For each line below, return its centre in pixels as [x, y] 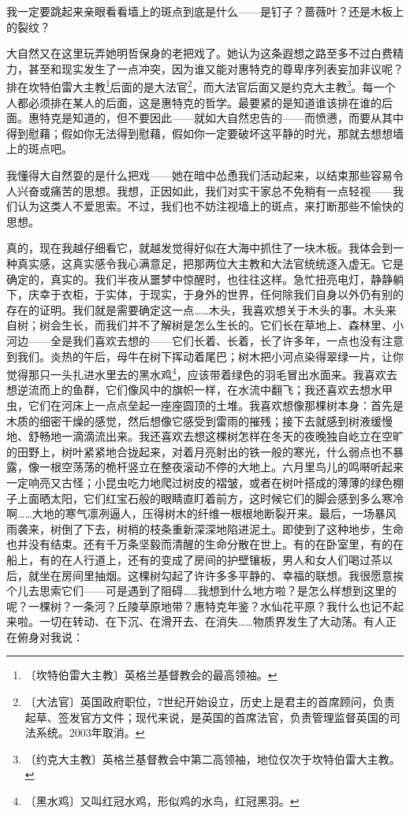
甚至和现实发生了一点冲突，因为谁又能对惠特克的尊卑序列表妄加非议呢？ [216, 68]
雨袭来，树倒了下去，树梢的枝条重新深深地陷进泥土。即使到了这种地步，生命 [205, 528]
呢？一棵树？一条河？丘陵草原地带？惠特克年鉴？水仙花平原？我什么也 [188, 606]
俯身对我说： [50, 636]
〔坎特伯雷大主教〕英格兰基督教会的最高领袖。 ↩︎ [151, 675]
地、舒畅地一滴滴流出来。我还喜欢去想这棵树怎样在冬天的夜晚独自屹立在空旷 [205, 436]
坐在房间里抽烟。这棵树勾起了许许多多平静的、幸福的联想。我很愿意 [216, 575]
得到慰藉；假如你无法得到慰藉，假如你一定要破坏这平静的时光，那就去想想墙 [205, 133]
